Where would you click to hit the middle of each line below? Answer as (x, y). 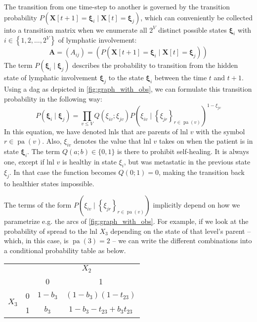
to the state (126, 78)
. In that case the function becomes (63, 172)
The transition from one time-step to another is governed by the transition (117, 6)
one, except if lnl (29, 162)
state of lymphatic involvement (51, 78)
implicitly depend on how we (196, 205)
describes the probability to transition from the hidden (155, 65)
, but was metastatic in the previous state (187, 162)
